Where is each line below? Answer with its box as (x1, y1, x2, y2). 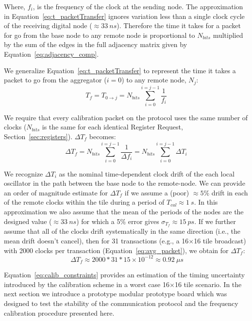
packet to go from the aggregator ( (4, 75, 107, 85)
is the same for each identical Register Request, (42, 122, 183, 132)
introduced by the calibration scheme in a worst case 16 (4, 279, 169, 289)
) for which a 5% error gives (76, 216, 159, 226)
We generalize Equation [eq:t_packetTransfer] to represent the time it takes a (4, 65, 236, 75)
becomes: (89, 131, 116, 141)
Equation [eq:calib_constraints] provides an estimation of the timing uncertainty (4, 270, 245, 280)
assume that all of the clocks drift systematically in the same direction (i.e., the (4, 226, 241, 236)
